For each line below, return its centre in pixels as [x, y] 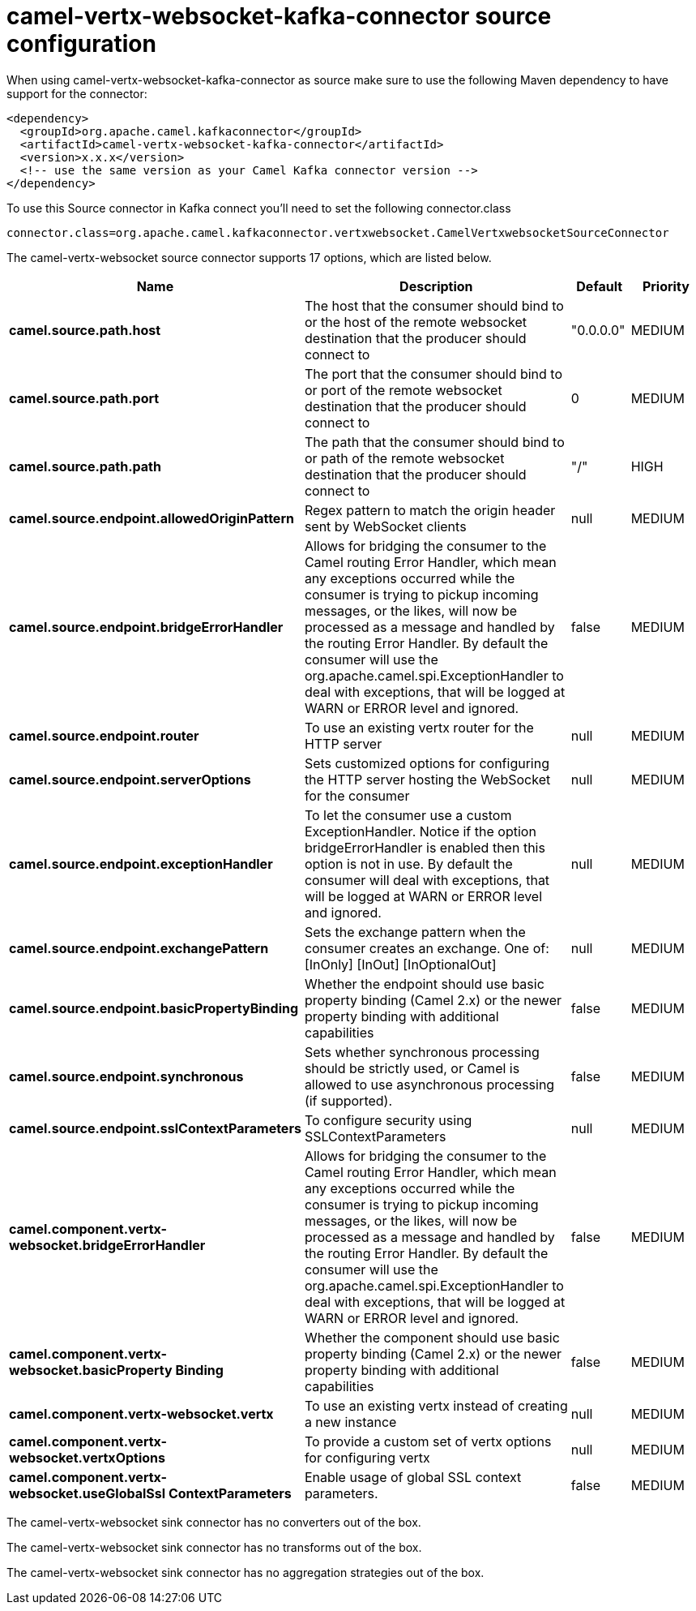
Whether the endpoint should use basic [424, 984]
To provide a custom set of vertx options [428, 1441]
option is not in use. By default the [408, 863]
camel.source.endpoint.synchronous [126, 1076]
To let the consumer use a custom [408, 815]
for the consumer [357, 795]
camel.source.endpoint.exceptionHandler [141, 863]
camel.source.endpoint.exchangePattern [139, 948]
